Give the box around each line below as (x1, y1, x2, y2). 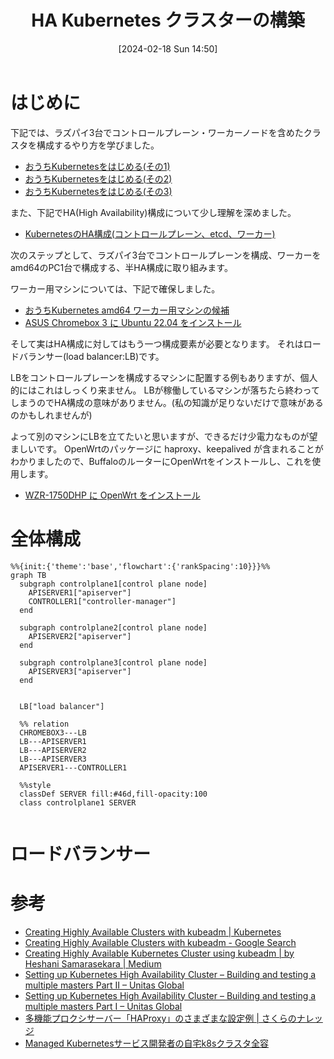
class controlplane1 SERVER (19, 797, 137, 808)
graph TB (10, 570, 47, 580)
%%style (19, 780, 52, 790)
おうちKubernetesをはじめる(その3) (24, 185, 173, 197)
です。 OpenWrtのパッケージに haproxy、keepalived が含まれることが (36, 442, 324, 455)
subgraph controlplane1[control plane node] (19, 579, 208, 589)
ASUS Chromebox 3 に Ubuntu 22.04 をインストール (24, 316, 242, 328)
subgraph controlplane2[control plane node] (19, 622, 208, 633)
